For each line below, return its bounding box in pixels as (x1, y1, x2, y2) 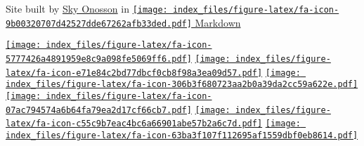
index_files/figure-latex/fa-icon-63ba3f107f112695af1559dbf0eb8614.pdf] (6, 130, 358, 140)
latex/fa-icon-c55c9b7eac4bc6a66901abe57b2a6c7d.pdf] (6, 119, 263, 129)
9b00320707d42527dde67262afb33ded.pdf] (6, 18, 192, 29)
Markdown (195, 15, 241, 29)
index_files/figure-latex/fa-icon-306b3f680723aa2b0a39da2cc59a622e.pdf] (6, 79, 358, 90)
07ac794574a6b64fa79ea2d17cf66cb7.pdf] (6, 105, 192, 115)
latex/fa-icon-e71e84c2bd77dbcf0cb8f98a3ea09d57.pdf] (6, 67, 263, 78)
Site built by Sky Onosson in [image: (6, 1, 168, 15)
